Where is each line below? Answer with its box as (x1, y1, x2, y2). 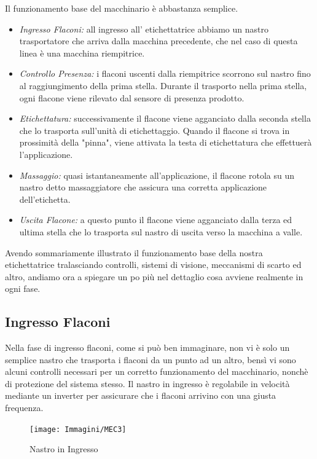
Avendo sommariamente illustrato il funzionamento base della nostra (5, 246, 263, 259)
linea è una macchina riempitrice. (19, 46, 145, 59)
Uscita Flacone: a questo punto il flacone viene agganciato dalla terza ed (19, 213, 292, 226)
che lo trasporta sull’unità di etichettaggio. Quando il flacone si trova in (19, 124, 290, 136)
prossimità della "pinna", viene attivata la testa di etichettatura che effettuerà (19, 136, 312, 149)
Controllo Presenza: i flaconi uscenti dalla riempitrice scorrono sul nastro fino (19, 67, 311, 80)
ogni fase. (5, 282, 41, 295)
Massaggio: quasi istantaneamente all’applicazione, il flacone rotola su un (19, 168, 294, 181)
